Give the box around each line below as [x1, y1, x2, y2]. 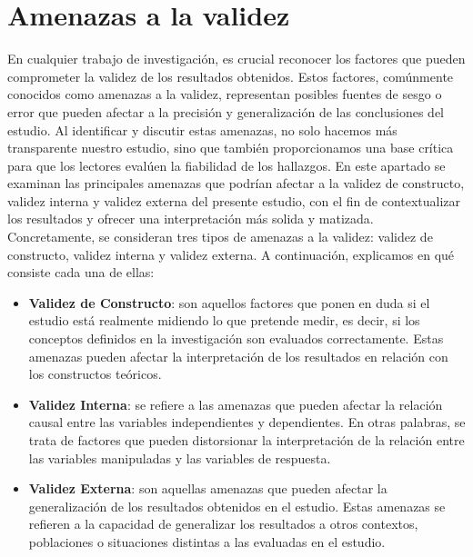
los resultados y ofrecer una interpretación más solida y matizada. [7, 209, 374, 228]
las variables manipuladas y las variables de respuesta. [28, 448, 331, 467]
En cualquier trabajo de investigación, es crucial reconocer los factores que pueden [7, 49, 466, 68]
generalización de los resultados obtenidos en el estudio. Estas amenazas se [28, 496, 446, 515]
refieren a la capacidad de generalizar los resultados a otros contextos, [28, 514, 418, 533]
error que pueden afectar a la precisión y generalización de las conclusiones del [7, 102, 445, 121]
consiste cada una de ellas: [7, 263, 155, 282]
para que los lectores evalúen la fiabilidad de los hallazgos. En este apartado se [7, 155, 446, 174]
